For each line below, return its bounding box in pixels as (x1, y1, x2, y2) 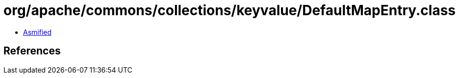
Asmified (23, 27, 52, 36)
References (3, 45, 61, 57)
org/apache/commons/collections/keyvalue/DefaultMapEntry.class (3, 2, 456, 19)
